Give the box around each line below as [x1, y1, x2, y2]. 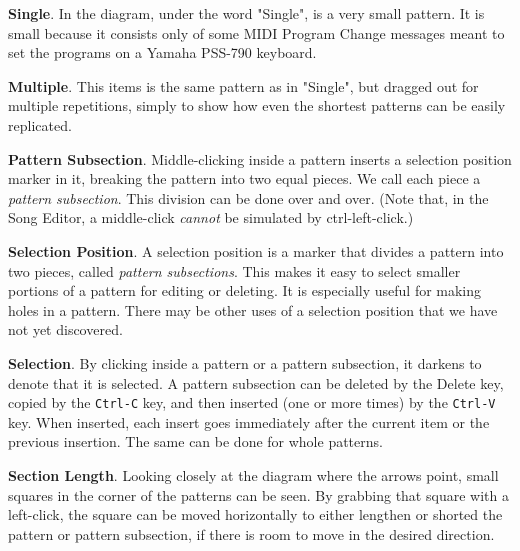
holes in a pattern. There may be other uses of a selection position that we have [8, 299, 498, 320]
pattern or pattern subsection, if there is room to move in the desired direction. [8, 523, 495, 544]
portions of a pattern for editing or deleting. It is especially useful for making [8, 280, 482, 301]
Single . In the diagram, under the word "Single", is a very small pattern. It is [8, 3, 485, 23]
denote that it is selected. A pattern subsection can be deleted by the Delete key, [8, 372, 504, 393]
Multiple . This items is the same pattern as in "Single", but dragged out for [8, 75, 479, 96]
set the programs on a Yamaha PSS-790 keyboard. [8, 42, 317, 63]
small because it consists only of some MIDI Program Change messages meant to [8, 22, 505, 43]
